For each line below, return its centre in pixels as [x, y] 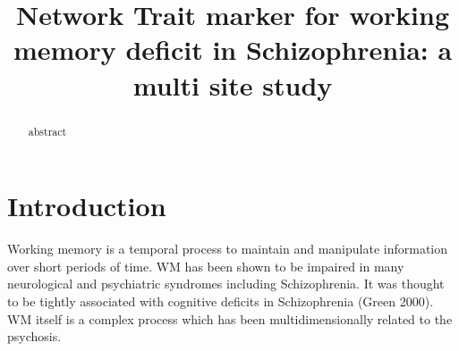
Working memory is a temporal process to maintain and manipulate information [228, 249]
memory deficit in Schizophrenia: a [233, 50]
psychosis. [34, 336]
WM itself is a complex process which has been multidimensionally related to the [230, 318]
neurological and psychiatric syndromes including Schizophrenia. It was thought [226, 284]
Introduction [87, 206]
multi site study [233, 84]
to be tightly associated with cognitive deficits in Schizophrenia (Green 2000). [221, 301]
